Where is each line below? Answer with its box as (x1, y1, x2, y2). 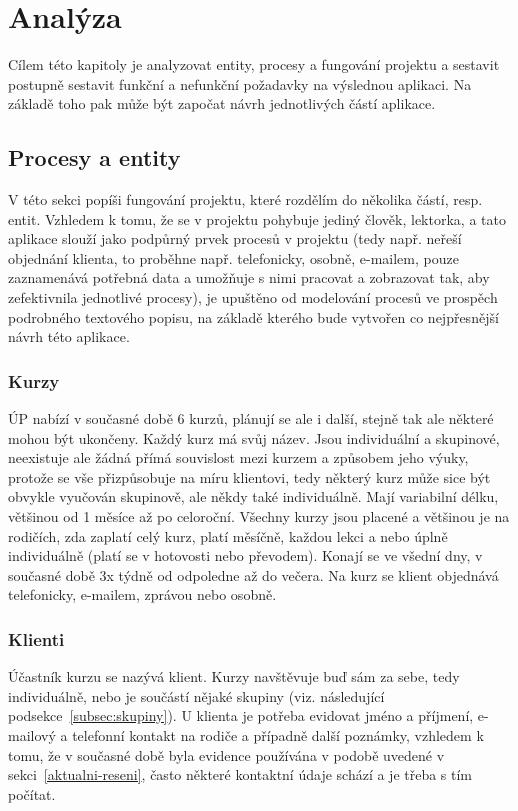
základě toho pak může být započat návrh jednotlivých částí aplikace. (8, 93, 436, 114)
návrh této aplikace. (8, 326, 130, 347)
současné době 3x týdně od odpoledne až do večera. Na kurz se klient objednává (8, 564, 499, 585)
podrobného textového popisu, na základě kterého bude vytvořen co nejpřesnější (8, 306, 499, 327)
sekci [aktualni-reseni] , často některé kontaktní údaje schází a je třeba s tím (8, 764, 473, 785)
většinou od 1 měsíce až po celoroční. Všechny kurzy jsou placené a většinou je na (8, 506, 510, 527)
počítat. (8, 783, 56, 804)
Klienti (8, 626, 65, 651)
